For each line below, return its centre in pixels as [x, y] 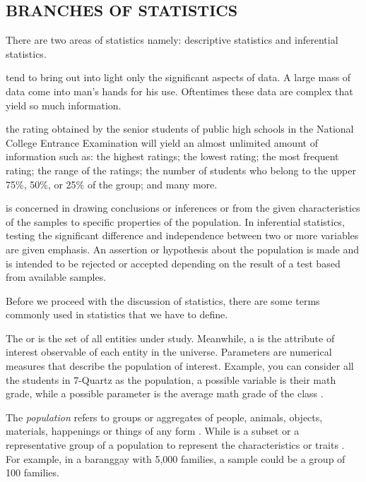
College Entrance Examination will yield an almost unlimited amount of [162, 142]
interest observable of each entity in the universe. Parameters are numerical [169, 352]
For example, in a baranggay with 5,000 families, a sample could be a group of [176, 458]
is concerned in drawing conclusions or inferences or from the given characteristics [183, 208]
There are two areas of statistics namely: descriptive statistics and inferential [172, 40]
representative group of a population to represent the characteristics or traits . [175, 445]
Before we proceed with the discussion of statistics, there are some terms [163, 300]
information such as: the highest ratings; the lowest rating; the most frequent [172, 156]
